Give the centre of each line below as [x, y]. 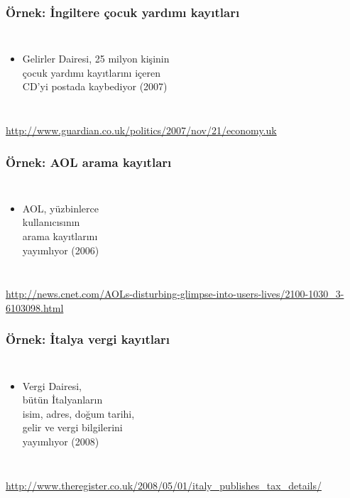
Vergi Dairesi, [52, 385]
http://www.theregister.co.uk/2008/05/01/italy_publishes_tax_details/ [164, 485]
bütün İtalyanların [62, 400]
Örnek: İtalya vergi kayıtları [88, 339]
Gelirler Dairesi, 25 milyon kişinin [96, 59]
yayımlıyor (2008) [61, 441]
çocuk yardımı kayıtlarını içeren [91, 72]
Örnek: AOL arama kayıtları [89, 162]
